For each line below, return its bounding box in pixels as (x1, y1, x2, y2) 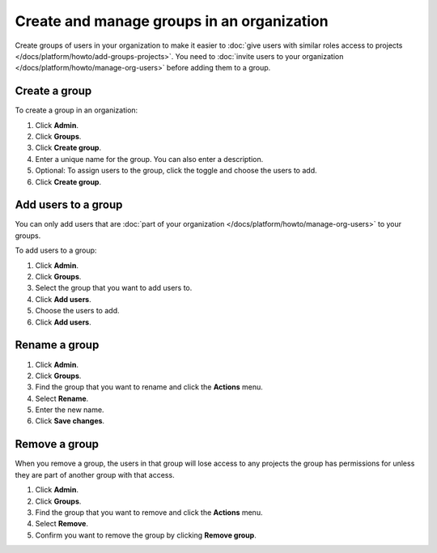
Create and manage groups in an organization (15, 12, 329, 30)
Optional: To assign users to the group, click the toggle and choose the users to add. (35, 166, 317, 176)
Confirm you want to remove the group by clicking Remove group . (35, 530, 257, 540)
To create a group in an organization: (15, 105, 138, 115)
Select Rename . (35, 393, 89, 403)
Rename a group (15, 338, 100, 352)
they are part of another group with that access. (15, 470, 175, 479)
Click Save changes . (35, 416, 105, 426)
